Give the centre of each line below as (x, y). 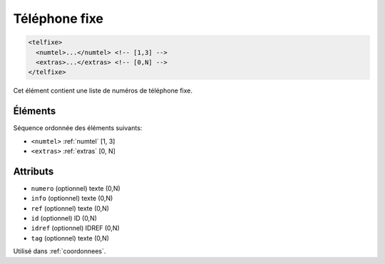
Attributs (34, 171)
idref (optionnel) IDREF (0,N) (76, 228)
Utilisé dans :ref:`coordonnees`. (60, 251)
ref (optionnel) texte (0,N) (70, 208)
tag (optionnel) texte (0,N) (70, 238)
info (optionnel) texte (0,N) (72, 199)
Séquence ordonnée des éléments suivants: (78, 128)
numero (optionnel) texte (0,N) (76, 188)
